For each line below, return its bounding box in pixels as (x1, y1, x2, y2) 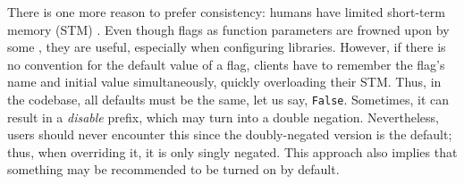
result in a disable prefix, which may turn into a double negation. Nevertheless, (7, 107, 439, 126)
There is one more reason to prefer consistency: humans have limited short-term (7, 3, 445, 21)
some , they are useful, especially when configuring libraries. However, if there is (7, 38, 446, 56)
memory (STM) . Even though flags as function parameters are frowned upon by (7, 20, 450, 38)
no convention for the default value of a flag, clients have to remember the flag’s (7, 54, 445, 73)
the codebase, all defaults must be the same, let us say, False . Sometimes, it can (7, 89, 450, 108)
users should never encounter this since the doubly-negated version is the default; (7, 125, 452, 144)
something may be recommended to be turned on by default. (7, 160, 340, 179)
